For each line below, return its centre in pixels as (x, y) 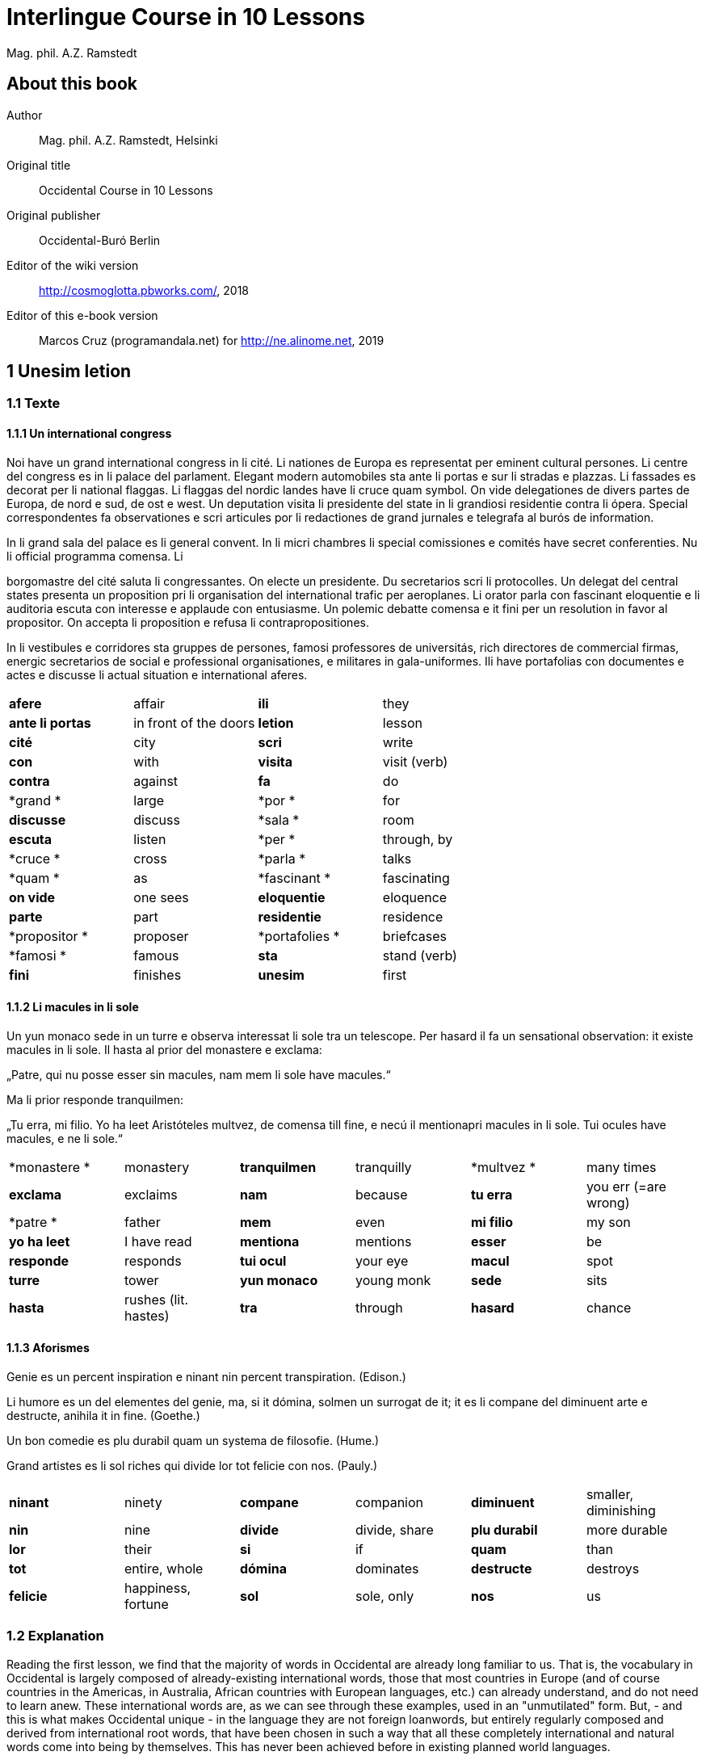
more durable (627, 1530)
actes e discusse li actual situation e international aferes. (157, 674)
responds (153, 1260)
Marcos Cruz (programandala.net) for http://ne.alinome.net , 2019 (212, 340)
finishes (158, 975)
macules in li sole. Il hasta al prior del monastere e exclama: (164, 1049)
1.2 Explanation (55, 1636)
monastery (157, 1167)
